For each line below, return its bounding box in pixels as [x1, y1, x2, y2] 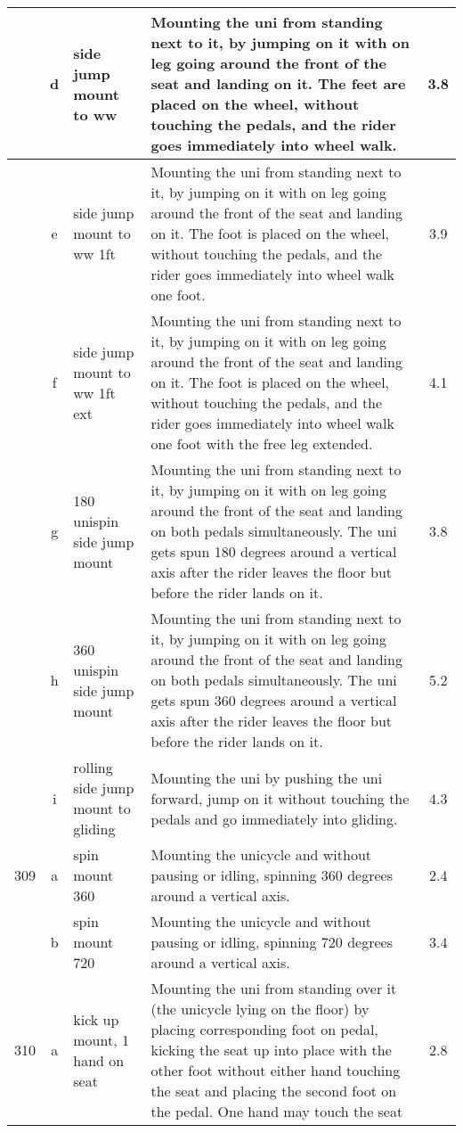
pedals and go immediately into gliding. [150, 808, 398, 829]
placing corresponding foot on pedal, [150, 1019, 378, 1039]
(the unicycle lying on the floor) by [150, 998, 370, 1019]
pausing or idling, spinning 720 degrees [150, 932, 393, 952]
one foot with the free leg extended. [150, 433, 373, 454]
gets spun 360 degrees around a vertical [150, 690, 397, 710]
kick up [73, 1008, 119, 1030]
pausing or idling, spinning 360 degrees [150, 865, 393, 885]
